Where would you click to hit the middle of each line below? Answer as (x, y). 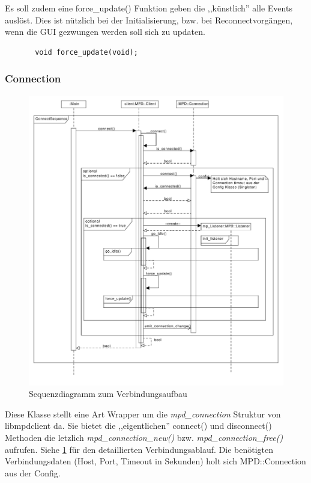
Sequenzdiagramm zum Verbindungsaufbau (108, 394)
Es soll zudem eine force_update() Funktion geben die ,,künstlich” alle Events (149, 8)
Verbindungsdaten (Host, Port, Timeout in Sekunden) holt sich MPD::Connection (155, 461)
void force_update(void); (86, 52)
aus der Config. (33, 472)
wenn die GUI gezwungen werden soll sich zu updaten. (105, 32)
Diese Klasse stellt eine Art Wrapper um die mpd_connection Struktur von (143, 414)
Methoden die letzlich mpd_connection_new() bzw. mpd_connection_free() (144, 437)
